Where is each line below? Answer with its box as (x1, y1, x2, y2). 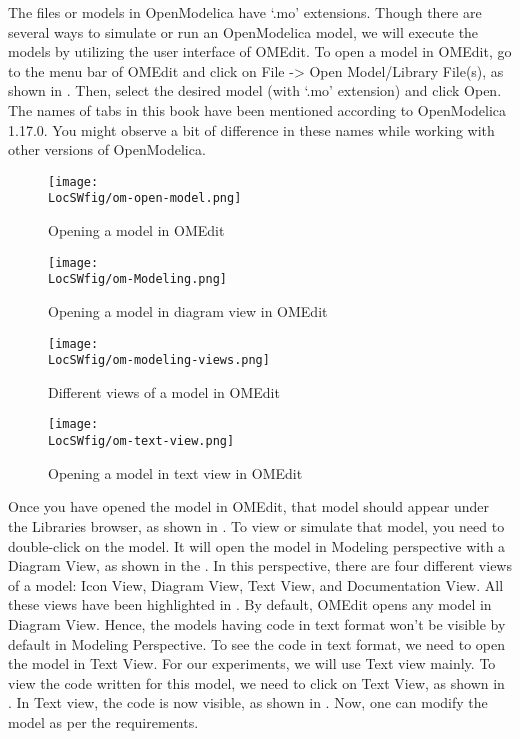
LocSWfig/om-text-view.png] (48, 434, 235, 449)
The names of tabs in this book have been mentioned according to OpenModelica (8, 99, 507, 120)
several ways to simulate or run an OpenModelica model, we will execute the (8, 21, 479, 42)
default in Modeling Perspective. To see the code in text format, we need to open (8, 633, 506, 654)
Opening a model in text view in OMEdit (48, 462, 303, 483)
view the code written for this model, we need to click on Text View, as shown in (8, 672, 505, 693)
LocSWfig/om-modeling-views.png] (48, 353, 270, 368)
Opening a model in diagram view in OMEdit (48, 300, 328, 321)
